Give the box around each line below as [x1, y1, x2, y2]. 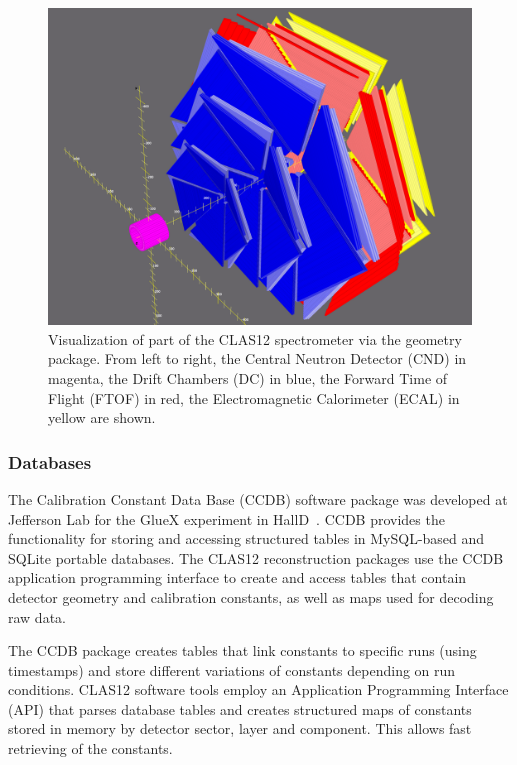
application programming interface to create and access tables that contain [8, 567, 467, 588]
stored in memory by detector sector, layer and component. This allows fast [8, 718, 472, 739]
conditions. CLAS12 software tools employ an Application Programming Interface [8, 679, 509, 700]
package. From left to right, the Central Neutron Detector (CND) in [48, 348, 467, 369]
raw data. [8, 606, 66, 627]
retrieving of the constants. [8, 738, 173, 759]
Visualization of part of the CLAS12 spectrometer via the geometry [48, 328, 462, 349]
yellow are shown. [48, 407, 156, 428]
